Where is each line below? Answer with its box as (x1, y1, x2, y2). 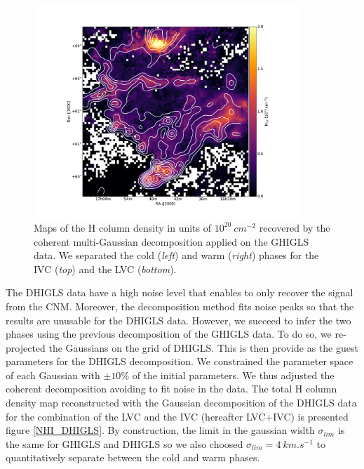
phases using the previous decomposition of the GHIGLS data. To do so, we (6, 326, 332, 341)
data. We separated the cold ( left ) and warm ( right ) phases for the (34, 248, 319, 263)
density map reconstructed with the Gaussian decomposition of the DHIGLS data (6, 395, 357, 410)
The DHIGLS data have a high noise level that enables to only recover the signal (6, 285, 353, 300)
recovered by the (259, 220, 330, 234)
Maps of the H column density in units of (34, 220, 212, 234)
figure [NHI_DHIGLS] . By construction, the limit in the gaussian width (6, 423, 315, 437)
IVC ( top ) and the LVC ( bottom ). (34, 261, 177, 276)
